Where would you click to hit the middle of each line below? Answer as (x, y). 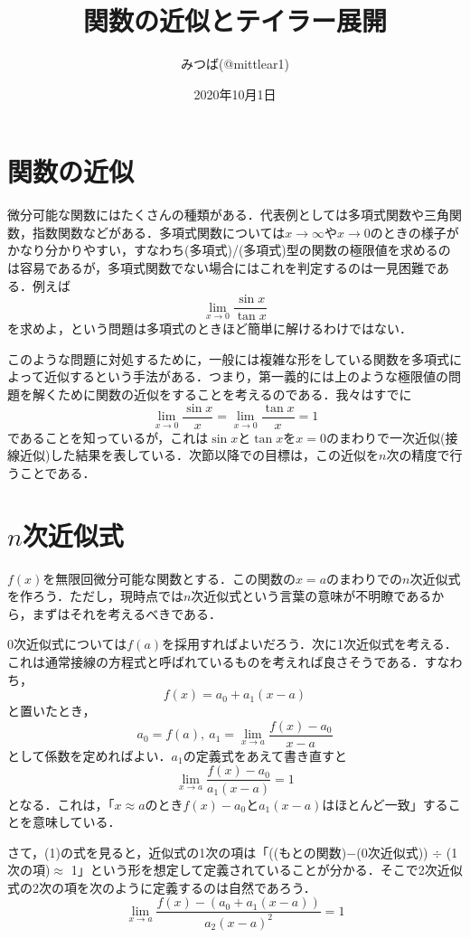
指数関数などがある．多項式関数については (159, 232)
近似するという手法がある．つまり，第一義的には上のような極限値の (246, 376)
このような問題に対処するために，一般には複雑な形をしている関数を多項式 (228, 358)
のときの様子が (414, 232)
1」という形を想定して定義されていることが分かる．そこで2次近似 (267, 870)
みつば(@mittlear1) (235, 64)
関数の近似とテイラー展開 (235, 20)
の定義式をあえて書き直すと (265, 755)
